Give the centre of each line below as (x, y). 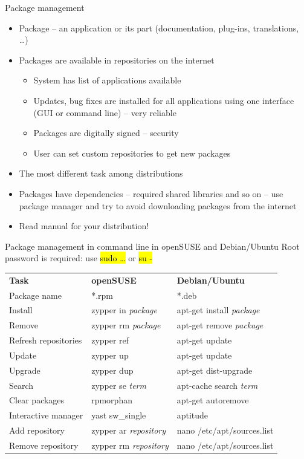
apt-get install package (218, 310)
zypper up (110, 355)
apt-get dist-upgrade (215, 370)
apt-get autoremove (213, 400)
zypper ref (110, 340)
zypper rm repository (130, 445)
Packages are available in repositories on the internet (117, 60)
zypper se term (119, 385)
